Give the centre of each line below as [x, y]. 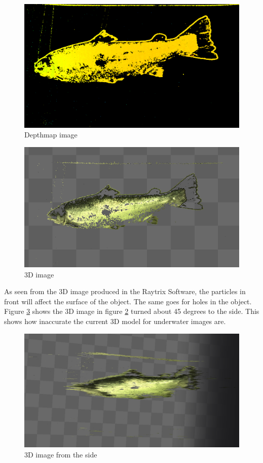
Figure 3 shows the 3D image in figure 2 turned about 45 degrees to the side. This [132, 311]
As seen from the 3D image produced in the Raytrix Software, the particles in [125, 291]
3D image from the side [61, 454]
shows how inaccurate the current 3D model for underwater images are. [115, 321]
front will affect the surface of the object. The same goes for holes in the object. [128, 301]
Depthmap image [51, 135]
